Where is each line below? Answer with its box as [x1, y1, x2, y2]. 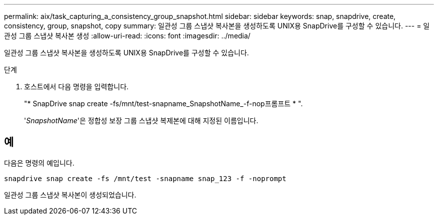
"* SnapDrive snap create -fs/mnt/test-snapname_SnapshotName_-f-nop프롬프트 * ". [24, 99, 303, 108]
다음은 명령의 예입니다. [4, 158, 74, 167]
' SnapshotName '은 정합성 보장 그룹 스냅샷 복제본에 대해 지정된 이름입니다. [24, 116, 258, 125]
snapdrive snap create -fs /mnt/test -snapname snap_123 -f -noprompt [4, 174, 286, 183]
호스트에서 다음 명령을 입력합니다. [24, 82, 129, 91]
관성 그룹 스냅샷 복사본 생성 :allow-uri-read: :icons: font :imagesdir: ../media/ [4, 31, 250, 40]
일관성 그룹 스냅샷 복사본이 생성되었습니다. [4, 190, 136, 199]
